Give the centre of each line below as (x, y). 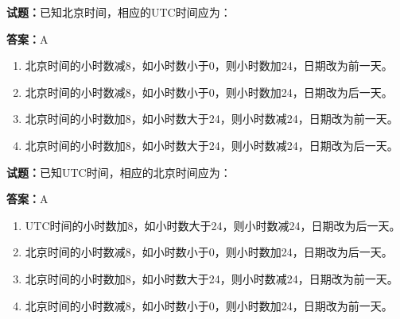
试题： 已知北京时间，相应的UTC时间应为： (119, 12)
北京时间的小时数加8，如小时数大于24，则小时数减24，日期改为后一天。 (212, 145)
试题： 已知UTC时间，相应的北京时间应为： (119, 172)
